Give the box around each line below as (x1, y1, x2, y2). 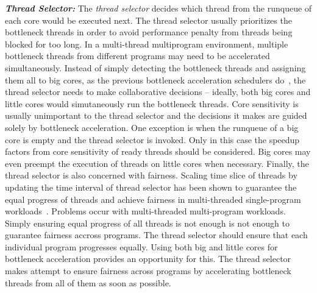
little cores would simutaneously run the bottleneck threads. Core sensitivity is (5, 97, 299, 110)
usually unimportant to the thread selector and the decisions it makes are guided (5, 109, 307, 122)
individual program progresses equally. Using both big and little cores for (5, 240, 278, 253)
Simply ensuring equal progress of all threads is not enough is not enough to (5, 216, 290, 229)
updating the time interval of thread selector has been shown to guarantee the (5, 180, 297, 193)
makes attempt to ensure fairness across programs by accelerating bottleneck (5, 264, 291, 277)
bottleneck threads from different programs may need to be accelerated (5, 49, 270, 62)
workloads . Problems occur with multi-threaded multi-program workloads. (5, 205, 286, 217)
